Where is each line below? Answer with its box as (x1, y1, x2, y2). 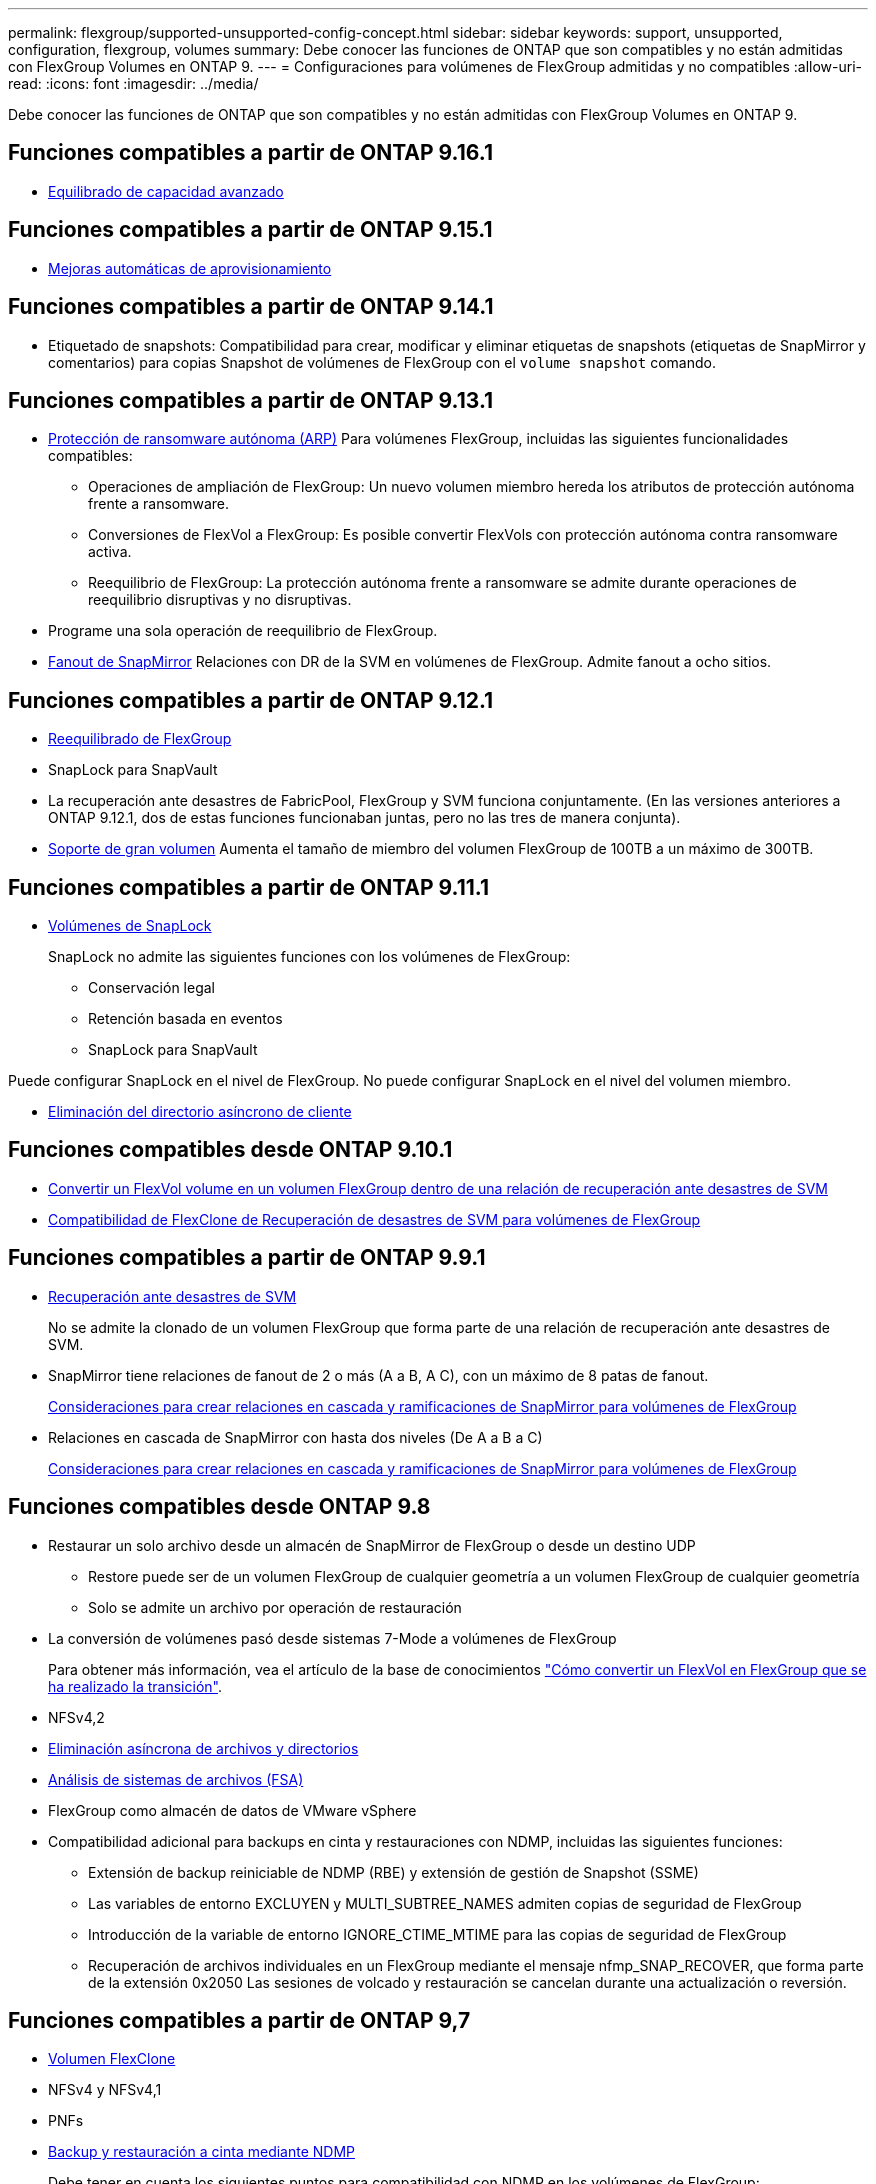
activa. (88, 543, 132, 561)
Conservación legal (88, 979, 215, 997)
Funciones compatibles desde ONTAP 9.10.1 (8, 1137, 453, 1163)
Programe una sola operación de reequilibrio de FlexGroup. (48, 622, 438, 640)
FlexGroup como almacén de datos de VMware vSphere (48, 1801, 417, 1819)
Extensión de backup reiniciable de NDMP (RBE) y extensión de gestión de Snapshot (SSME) (88, 1863, 699, 1881)
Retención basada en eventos (88, 1010, 283, 1028)
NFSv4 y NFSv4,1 (48, 2081, 162, 2099)
